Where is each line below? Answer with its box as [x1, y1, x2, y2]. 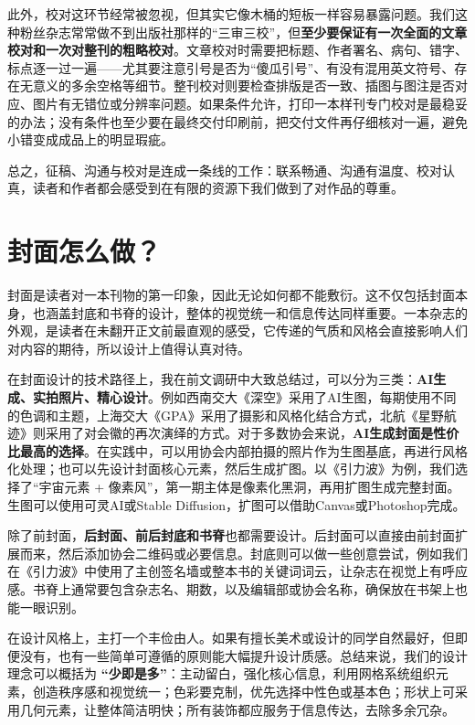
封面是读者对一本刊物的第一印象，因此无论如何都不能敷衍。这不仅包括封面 [7, 285, 455, 304]
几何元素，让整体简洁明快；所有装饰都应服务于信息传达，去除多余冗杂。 [19, 699, 455, 719]
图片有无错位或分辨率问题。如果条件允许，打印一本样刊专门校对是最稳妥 [32, 93, 468, 112]
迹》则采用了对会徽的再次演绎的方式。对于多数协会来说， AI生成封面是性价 [7, 423, 459, 442]
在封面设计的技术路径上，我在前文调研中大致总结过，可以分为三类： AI [7, 369, 434, 389]
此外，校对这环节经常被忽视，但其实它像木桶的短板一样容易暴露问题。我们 [7, 5, 455, 23]
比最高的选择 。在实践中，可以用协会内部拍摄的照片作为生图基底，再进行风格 [7, 441, 468, 460]
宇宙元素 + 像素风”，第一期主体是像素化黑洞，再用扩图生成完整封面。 [38, 477, 460, 496]
